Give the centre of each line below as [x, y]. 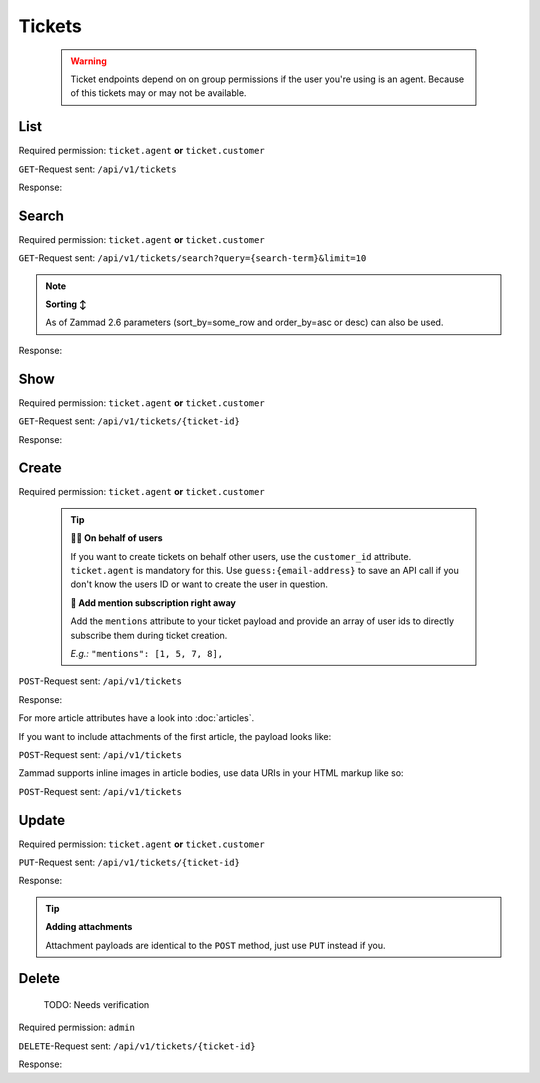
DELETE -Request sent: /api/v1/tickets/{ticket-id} [137, 1046]
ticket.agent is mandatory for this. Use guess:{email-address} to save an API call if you [265, 571]
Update [42, 820]
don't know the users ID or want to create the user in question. [199, 584]
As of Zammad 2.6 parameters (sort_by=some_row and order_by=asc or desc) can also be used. [244, 322]
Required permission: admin [76, 1027]
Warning [88, 61]
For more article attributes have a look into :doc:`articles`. [136, 718]
